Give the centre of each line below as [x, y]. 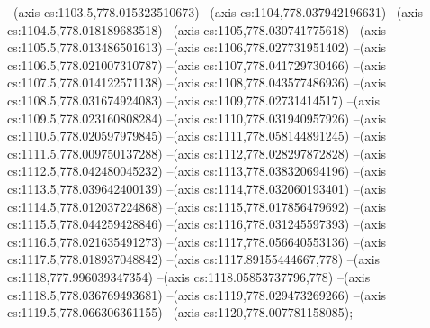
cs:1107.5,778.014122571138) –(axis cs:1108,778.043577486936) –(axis [197, 82]
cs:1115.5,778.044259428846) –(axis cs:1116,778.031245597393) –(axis [197, 224]
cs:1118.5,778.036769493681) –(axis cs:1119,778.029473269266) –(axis [197, 294]
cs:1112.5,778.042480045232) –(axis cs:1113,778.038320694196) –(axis [197, 171]
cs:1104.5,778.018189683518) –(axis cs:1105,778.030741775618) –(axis [197, 29]
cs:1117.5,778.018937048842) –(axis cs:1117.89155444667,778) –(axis [194, 259]
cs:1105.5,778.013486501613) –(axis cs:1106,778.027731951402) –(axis [197, 47]
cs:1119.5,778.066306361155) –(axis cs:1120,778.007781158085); [180, 312]
